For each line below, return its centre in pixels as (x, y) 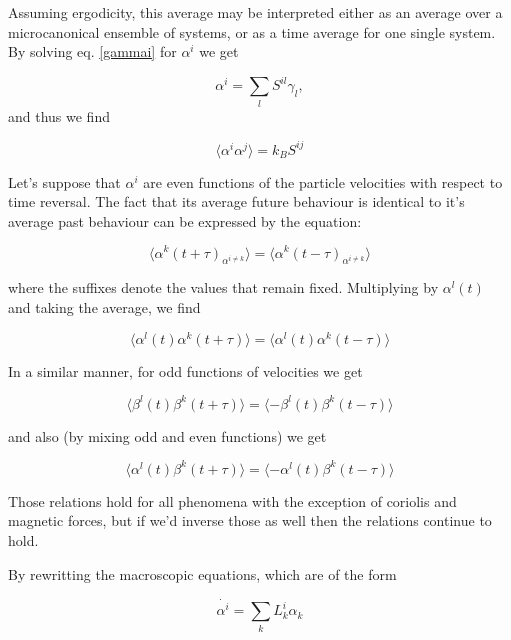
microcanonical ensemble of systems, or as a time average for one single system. (252, 31)
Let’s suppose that (64, 181)
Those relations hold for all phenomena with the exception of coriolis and (232, 500)
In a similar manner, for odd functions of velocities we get (185, 370)
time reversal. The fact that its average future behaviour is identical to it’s (236, 201)
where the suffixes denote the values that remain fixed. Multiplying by (223, 287)
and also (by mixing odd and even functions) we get (167, 435)
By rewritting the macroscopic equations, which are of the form (202, 573)
